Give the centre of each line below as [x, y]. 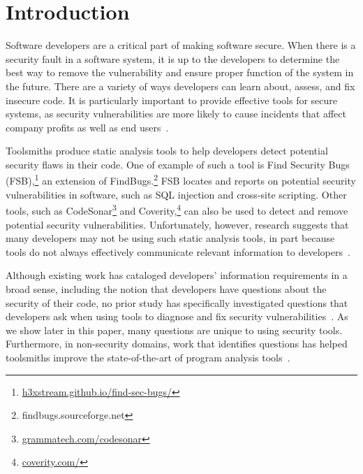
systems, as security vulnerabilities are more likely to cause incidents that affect [176, 114]
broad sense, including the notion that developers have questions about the [166, 288]
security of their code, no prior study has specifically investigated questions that [177, 302]
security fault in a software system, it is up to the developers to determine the [173, 58]
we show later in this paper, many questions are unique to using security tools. [174, 330]
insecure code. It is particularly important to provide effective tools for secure [172, 100]
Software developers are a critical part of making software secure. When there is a [181, 45]
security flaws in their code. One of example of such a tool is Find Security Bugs [178, 164]
